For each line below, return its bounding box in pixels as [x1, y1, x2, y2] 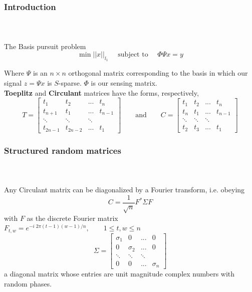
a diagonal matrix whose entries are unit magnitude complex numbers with [4, 268, 235, 279]
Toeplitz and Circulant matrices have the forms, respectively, [4, 87, 199, 98]
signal [4, 78, 22, 88]
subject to [118, 51, 148, 59]
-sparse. [58, 78, 82, 88]
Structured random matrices [4, 144, 121, 156]
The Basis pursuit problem [4, 41, 86, 51]
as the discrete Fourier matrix [27, 212, 118, 223]
